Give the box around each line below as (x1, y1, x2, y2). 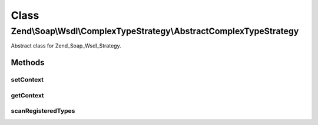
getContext (11, 91, 44, 99)
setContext (11, 76, 44, 84)
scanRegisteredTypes (11, 107, 75, 115)
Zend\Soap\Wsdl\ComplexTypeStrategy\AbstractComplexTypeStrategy (11, 26, 299, 36)
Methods (11, 58, 45, 67)
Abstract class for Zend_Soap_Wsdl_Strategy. (11, 42, 121, 49)
